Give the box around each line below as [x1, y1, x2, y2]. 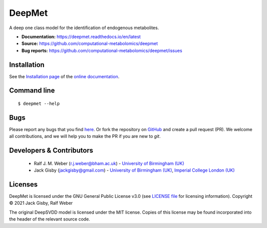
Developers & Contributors [9, 146, 93, 155]
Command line [9, 87, 55, 95]
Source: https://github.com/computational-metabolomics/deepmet [21, 41, 158, 46]
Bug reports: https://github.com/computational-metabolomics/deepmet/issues [21, 47, 182, 53]
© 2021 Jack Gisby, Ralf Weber [9, 200, 73, 206]
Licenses [9, 180, 38, 188]
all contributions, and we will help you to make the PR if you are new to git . [9, 134, 161, 139]
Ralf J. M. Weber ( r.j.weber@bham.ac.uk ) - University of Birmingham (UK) [34, 160, 184, 166]
